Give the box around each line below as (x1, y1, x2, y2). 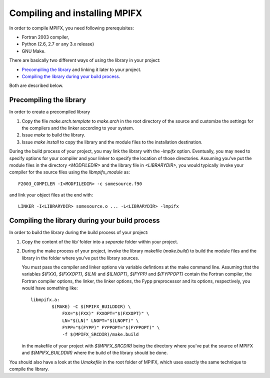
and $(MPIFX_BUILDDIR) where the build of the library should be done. (21, 350, 168, 356)
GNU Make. (21, 48, 46, 54)
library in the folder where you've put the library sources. (21, 255, 139, 261)
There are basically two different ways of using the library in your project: (9, 57, 161, 63)
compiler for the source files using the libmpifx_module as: (9, 169, 130, 175)
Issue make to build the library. (21, 132, 85, 138)
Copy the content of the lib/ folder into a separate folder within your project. (21, 238, 178, 244)
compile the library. (9, 366, 49, 372)
